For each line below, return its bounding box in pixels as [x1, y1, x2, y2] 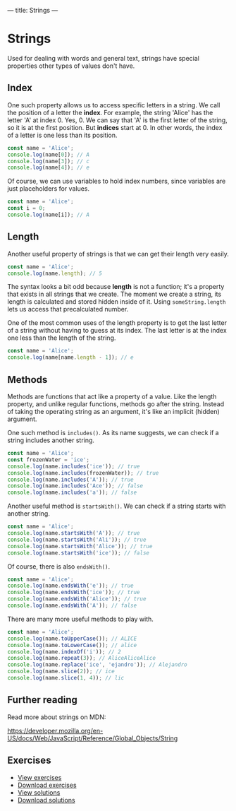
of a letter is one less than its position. [7, 131, 118, 139]
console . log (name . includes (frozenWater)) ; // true [7, 469, 159, 476]
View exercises [17, 773, 62, 781]
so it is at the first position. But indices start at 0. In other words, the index [7, 123, 223, 131]
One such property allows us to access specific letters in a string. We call [7, 100, 221, 109]
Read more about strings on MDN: [7, 713, 106, 721]
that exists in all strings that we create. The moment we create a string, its [7, 290, 222, 299]
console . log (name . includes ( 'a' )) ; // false [7, 489, 137, 497]
